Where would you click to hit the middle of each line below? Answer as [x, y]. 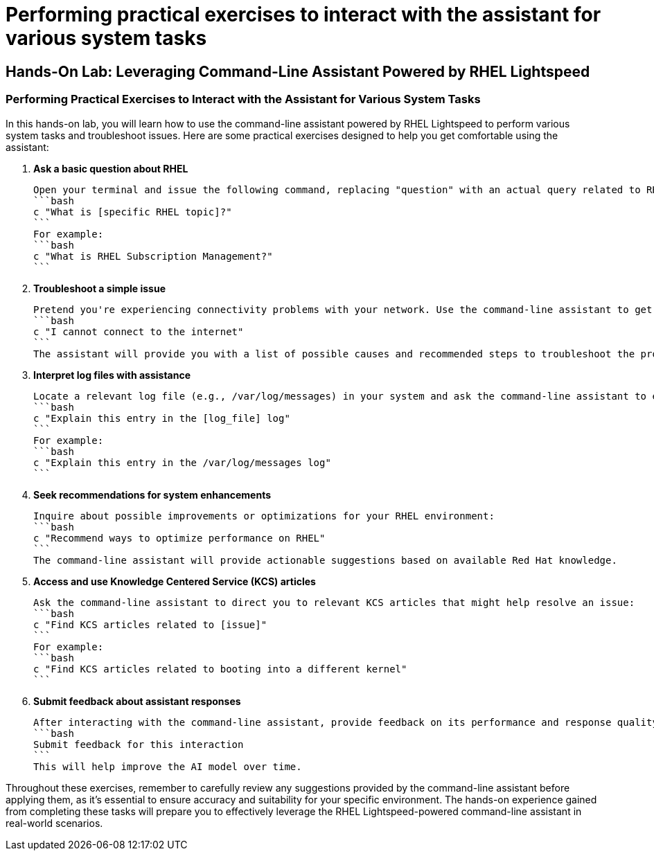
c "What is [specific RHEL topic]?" [133, 212]
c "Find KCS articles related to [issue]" [150, 624]
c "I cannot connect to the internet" [139, 331]
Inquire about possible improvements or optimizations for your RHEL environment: [264, 516]
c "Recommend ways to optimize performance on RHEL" [179, 538]
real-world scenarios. [54, 823]
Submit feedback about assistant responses [137, 701]
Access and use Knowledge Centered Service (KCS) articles [175, 581]
